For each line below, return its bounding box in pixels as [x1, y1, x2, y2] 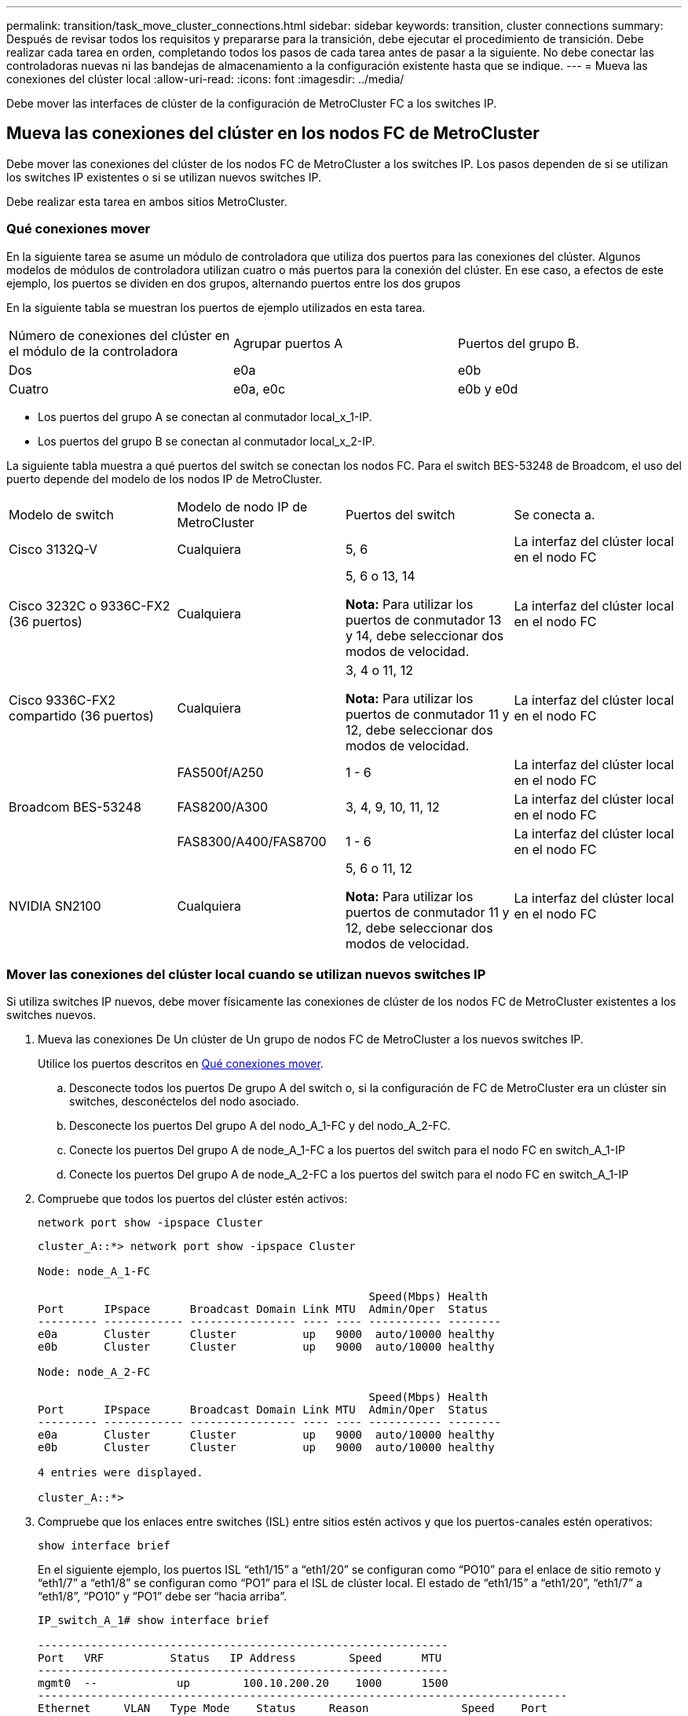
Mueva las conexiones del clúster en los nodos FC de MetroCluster [6, 123, 540, 144]
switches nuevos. [6, 1008, 97, 1022]
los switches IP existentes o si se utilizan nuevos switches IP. [6, 170, 322, 184]
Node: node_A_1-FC [38, 1265, 151, 1278]
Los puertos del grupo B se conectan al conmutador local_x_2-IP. [38, 434, 375, 448]
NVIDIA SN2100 [9, 897, 101, 914]
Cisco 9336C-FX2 [9, 691, 116, 708]
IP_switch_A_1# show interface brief [38, 1614, 270, 1627]
